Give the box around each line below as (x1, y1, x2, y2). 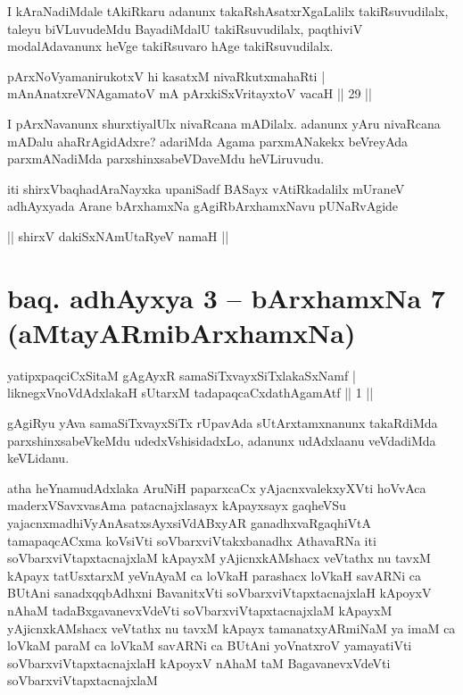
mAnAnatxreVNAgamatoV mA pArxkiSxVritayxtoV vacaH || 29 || (7, 84, 372, 103)
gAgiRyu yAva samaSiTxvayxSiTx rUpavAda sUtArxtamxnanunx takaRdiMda (7, 414, 438, 432)
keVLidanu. (7, 448, 70, 467)
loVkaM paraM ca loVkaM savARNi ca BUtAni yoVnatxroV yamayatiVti (7, 636, 412, 655)
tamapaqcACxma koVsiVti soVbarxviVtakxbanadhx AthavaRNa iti (7, 531, 376, 549)
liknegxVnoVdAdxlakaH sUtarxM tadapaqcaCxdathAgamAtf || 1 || (7, 383, 374, 402)
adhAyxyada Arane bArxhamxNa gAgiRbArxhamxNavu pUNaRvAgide (7, 197, 399, 215)
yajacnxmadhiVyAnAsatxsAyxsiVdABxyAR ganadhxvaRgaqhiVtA (7, 514, 372, 532)
